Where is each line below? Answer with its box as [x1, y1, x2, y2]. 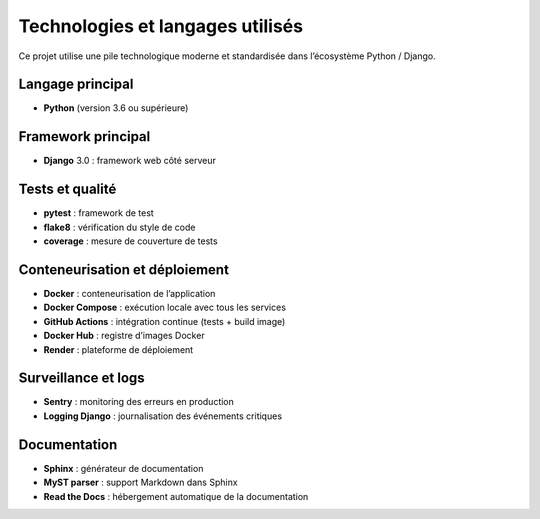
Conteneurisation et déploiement [18, 261, 230, 278]
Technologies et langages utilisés [18, 15, 304, 37]
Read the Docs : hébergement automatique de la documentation [43, 490, 309, 502]
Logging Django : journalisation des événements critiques [43, 410, 283, 422]
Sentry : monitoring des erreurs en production [43, 396, 235, 408]
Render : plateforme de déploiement [43, 343, 194, 355]
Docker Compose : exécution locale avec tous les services [43, 301, 287, 314]
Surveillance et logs [18, 370, 145, 387]
